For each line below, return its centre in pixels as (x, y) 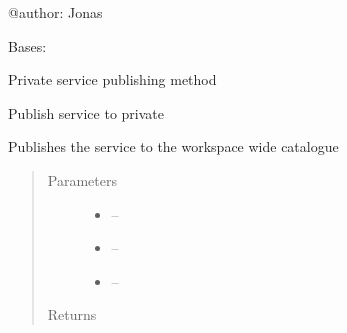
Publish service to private (86, 112)
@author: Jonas (55, 12)
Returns (72, 314)
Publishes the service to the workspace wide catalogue (173, 146)
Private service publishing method (112, 79)
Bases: (27, 45)
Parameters (82, 179)
